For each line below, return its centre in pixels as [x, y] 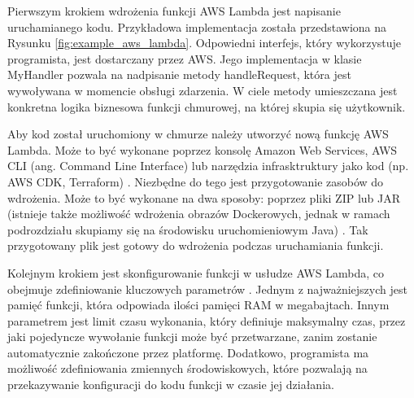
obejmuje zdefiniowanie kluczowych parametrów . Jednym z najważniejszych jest [207, 289]
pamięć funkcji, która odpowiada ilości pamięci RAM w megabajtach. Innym [198, 305]
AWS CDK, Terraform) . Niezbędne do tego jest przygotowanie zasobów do [196, 181]
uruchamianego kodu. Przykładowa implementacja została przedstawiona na [197, 26]
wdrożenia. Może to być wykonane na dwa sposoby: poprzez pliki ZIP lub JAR [204, 197]
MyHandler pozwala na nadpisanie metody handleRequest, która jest [179, 74]
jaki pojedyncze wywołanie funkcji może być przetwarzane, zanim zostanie [192, 337]
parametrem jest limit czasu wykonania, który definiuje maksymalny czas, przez [207, 320]
